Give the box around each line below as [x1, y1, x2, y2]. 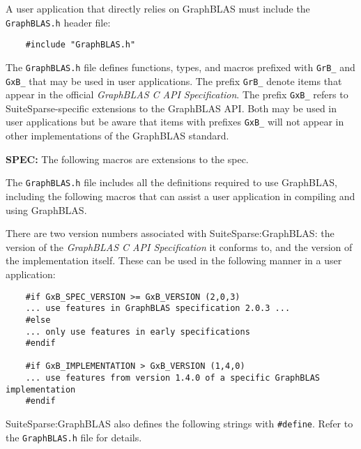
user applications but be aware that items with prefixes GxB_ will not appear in [6, 114, 344, 129]
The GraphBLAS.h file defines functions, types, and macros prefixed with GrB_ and [6, 59, 355, 74]
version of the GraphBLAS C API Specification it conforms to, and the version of [6, 239, 353, 254]
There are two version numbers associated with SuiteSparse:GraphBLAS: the [6, 226, 335, 241]
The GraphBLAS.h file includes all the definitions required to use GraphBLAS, [6, 175, 337, 190]
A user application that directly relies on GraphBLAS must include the [6, 1, 310, 15]
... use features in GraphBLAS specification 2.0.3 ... [25, 303, 291, 314]
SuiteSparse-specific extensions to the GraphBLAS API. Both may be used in [6, 100, 337, 115]
